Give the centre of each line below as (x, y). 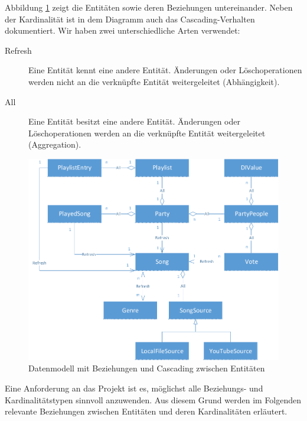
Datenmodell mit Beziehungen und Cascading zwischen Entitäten (147, 368)
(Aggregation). (55, 144)
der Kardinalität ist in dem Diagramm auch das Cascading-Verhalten (130, 19)
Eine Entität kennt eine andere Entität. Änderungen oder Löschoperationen (165, 70)
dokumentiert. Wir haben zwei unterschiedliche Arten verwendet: (123, 30)
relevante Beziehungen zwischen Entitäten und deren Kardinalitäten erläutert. (146, 411)
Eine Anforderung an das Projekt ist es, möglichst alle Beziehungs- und (134, 388)
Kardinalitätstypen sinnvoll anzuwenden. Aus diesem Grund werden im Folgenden (153, 399)
